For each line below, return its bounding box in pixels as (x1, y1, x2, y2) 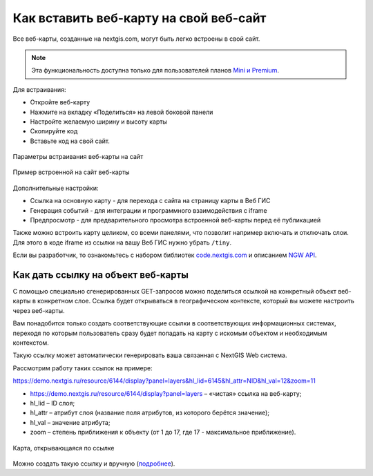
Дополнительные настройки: (12, 184, 99, 192)
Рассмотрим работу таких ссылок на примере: (12, 363, 153, 372)
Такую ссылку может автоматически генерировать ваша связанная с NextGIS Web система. (12, 351, 287, 359)
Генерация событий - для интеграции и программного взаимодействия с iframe (30, 206, 267, 214)
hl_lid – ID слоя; (30, 399, 75, 407)
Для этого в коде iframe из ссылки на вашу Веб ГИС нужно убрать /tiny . (12, 238, 232, 247)
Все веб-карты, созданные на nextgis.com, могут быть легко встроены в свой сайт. (12, 35, 260, 43)
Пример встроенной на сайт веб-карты (12, 168, 131, 176)
